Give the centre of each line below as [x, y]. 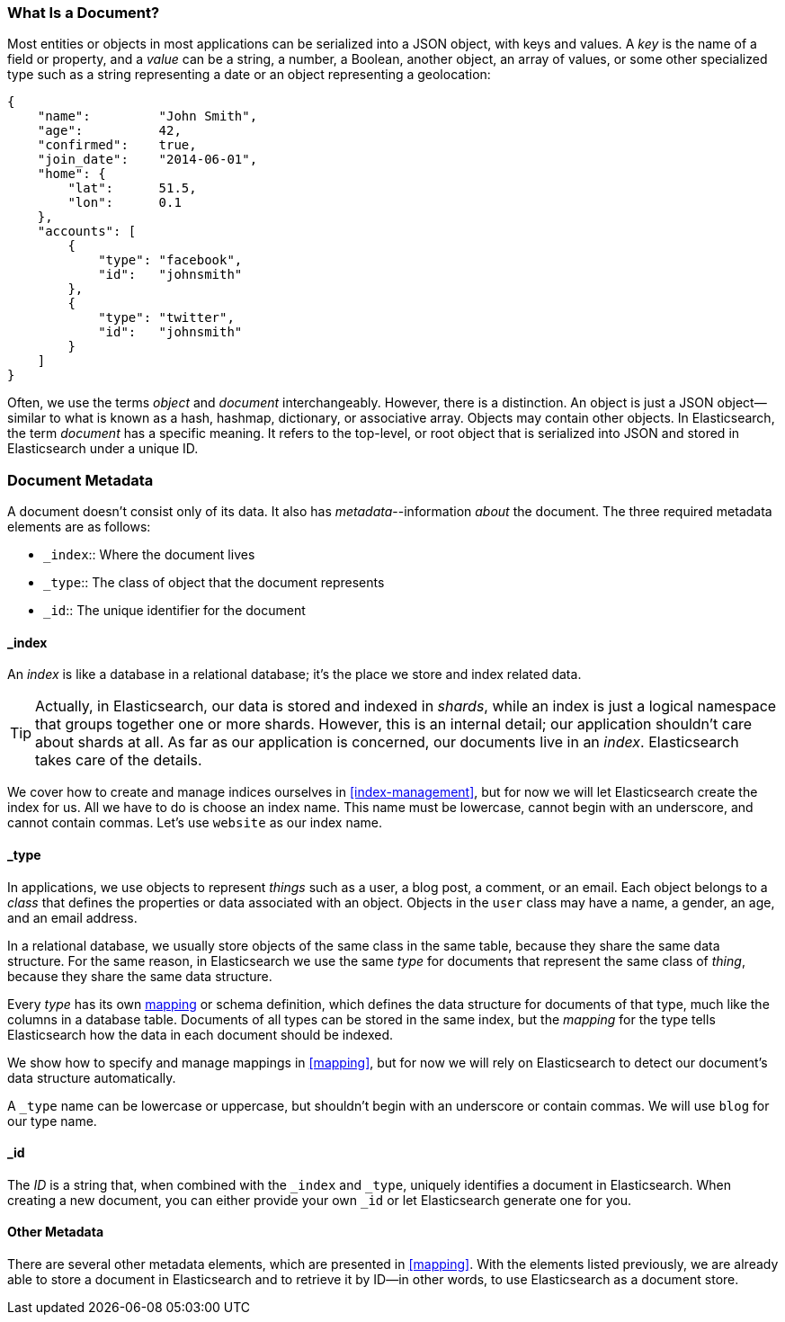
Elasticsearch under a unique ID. [103, 449]
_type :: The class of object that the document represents [214, 583]
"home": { [71, 174]
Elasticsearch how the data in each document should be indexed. [201, 1034]
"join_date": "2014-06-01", [147, 160]
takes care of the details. [119, 760]
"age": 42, [109, 131]
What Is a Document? [84, 13]
